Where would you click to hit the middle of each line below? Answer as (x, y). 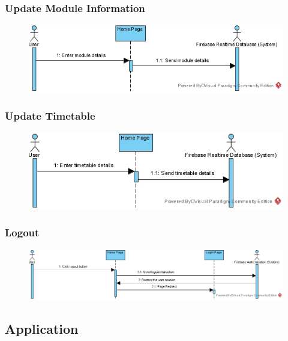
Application (42, 328)
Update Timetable (50, 116)
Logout (22, 232)
